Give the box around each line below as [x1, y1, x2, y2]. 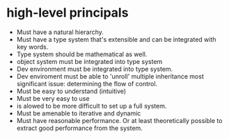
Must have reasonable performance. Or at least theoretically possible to [16, 116, 223, 124]
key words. [16, 42, 49, 51]
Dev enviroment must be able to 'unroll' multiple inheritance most [16, 72, 205, 81]
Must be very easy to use [16, 94, 90, 102]
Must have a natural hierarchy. [16, 28, 104, 36]
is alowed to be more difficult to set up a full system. [16, 101, 167, 110]
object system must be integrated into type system [16, 57, 163, 65]
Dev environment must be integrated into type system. [16, 65, 173, 73]
